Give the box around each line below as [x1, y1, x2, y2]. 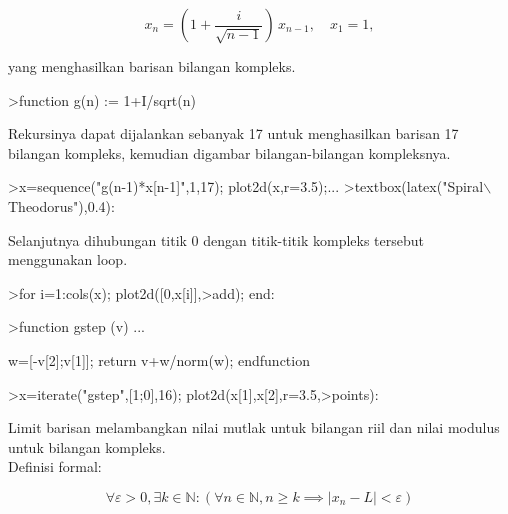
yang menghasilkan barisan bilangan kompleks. [8, 56, 296, 76]
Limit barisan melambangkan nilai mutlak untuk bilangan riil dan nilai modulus [8, 417, 500, 438]
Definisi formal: [8, 456, 102, 477]
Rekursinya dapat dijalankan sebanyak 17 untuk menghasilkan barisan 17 [8, 123, 459, 144]
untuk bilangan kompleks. [8, 436, 166, 457]
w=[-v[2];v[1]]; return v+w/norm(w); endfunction [8, 349, 310, 370]
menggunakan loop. [8, 249, 128, 270]
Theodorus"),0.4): [8, 195, 115, 216]
